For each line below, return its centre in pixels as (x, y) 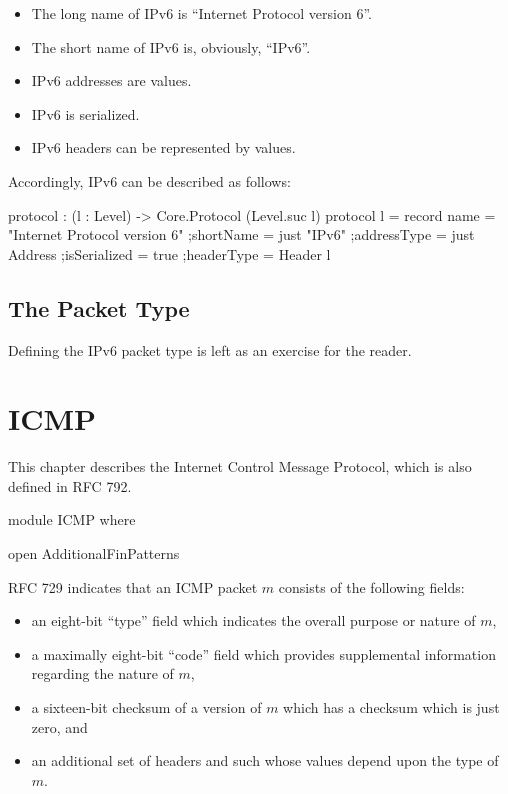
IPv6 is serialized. (85, 113)
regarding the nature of (102, 673)
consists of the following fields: (371, 586)
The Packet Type (99, 307)
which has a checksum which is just (391, 707)
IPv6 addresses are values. (111, 80)
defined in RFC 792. (70, 485)
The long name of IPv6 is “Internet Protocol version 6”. (201, 13)
